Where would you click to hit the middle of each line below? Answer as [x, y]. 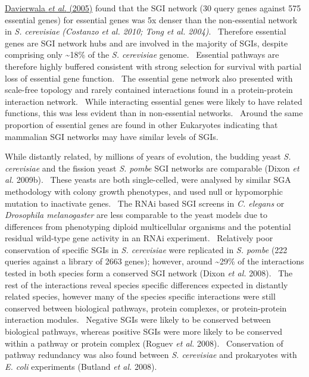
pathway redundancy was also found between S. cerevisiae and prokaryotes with [151, 355]
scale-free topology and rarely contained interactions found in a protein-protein [149, 90]
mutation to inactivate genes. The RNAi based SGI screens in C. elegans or [145, 203]
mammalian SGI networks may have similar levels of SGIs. [112, 136]
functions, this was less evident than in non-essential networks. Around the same [154, 113]
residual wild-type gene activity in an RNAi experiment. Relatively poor [139, 238]
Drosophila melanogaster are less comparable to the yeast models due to [136, 215]
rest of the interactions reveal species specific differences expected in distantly [146, 284]
